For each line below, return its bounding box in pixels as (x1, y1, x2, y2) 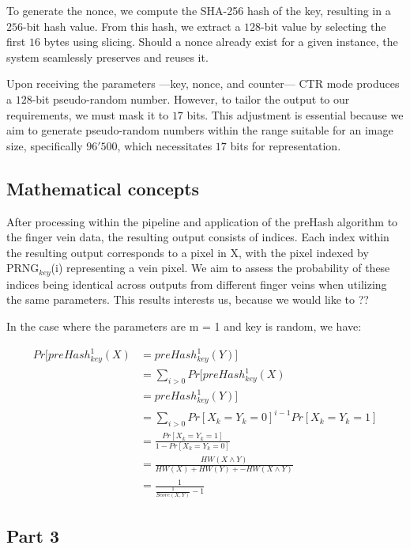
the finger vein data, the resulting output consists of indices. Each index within (6, 229, 389, 245)
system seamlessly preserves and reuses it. (6, 48, 209, 65)
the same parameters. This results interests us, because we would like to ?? (6, 291, 369, 308)
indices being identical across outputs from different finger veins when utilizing (6, 275, 387, 292)
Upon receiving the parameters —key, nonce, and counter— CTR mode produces (6, 75, 400, 92)
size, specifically (6, 137, 83, 153)
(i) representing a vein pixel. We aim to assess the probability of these (51, 259, 390, 276)
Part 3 (6, 523, 60, 547)
